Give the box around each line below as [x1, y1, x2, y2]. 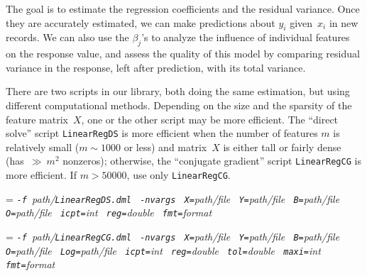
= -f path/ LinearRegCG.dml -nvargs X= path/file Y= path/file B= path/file [6, 229, 340, 244]
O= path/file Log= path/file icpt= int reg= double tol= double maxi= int [6, 243, 321, 258]
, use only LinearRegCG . [126, 167, 231, 182]
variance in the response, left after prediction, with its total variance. [6, 60, 306, 74]
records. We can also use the [6, 30, 129, 45]
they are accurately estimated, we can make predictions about [6, 15, 275, 30]
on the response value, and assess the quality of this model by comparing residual [6, 46, 360, 61]
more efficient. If [6, 167, 77, 182]
